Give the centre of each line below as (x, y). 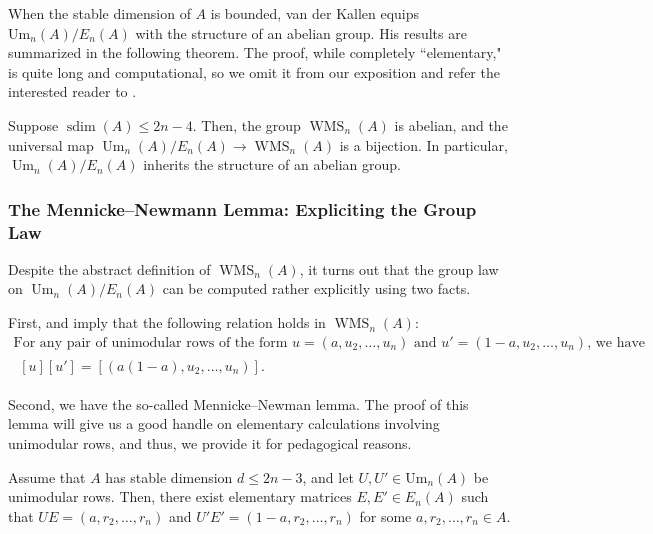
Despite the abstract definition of (109, 268)
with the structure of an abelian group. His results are (301, 32)
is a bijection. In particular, (423, 144)
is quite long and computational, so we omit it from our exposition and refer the (254, 71)
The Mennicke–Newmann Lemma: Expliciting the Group (242, 208)
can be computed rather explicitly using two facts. (316, 288)
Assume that (47, 476)
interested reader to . (72, 91)
